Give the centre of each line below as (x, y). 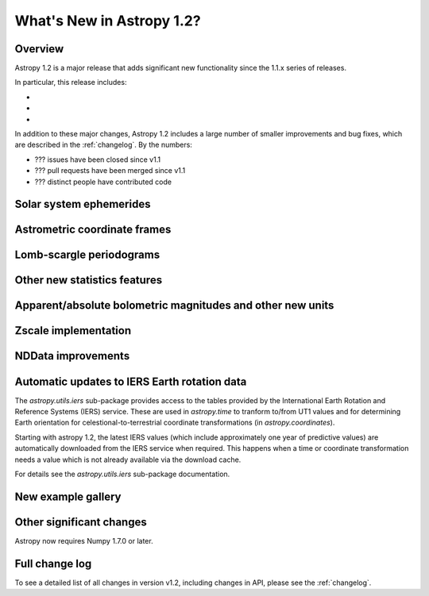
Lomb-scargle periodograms (87, 255)
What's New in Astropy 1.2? (108, 21)
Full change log (53, 563)
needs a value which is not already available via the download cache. (128, 459)
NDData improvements (72, 356)
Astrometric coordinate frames (93, 230)
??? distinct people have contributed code (103, 182)
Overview (39, 49)
